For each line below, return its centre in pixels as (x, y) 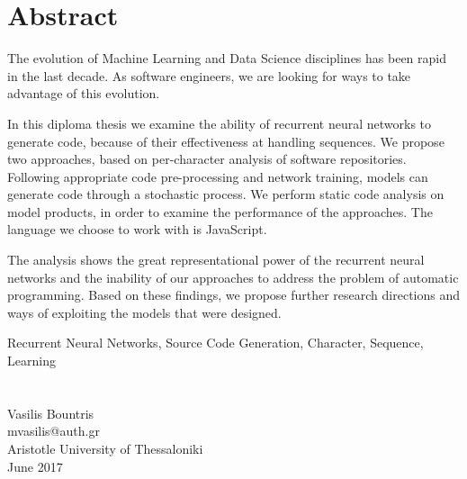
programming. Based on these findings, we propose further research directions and (234, 295)
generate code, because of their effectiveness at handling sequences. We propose (226, 141)
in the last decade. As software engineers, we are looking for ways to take (209, 75)
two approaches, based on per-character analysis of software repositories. (207, 159)
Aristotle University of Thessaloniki (105, 448)
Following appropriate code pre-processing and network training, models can (218, 176)
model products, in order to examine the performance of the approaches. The (220, 211)
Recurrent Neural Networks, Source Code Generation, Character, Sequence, (216, 343)
